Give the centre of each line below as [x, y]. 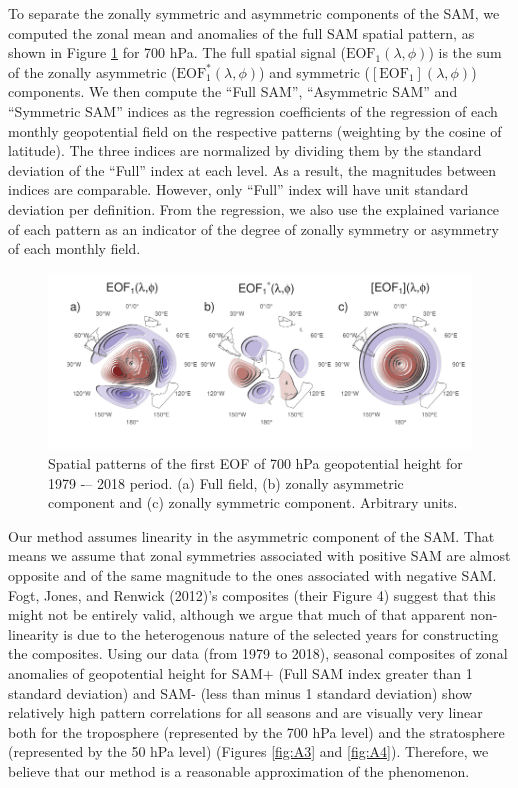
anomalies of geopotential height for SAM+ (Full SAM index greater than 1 [240, 672]
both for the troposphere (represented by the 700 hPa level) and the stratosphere [256, 731]
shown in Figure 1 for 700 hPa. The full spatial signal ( [177, 52]
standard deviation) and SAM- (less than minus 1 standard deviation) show [240, 692]
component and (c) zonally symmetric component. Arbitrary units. [253, 502]
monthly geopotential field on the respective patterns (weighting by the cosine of [255, 130]
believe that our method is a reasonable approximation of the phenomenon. [239, 770]
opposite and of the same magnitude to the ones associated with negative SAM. [252, 574]
